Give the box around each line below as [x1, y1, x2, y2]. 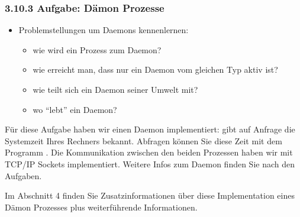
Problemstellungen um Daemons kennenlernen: [18, 24, 189, 36]
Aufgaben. [5, 169, 42, 182]
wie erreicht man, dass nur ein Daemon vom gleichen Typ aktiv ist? [33, 63, 278, 76]
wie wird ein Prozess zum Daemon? [33, 43, 162, 56]
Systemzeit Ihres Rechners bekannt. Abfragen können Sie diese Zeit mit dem [5, 134, 282, 147]
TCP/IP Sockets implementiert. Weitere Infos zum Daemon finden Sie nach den [5, 157, 295, 170]
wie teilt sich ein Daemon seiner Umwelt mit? [33, 83, 198, 95]
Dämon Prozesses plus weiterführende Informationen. [5, 200, 198, 213]
